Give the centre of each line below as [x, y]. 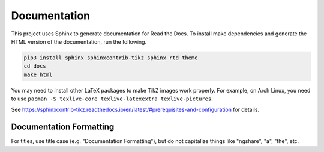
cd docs [35, 66]
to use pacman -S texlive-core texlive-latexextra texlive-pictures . [112, 99]
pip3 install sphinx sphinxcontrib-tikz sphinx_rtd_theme [111, 58]
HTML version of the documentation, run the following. [79, 41]
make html [38, 74]
